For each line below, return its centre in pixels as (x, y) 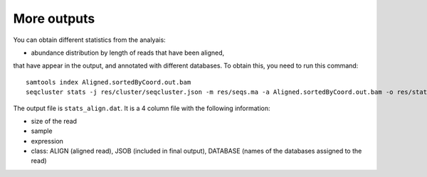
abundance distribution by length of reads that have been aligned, (128, 53)
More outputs (54, 18)
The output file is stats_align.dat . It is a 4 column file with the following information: (142, 108)
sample (42, 131)
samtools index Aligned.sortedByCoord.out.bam (109, 82)
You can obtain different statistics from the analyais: (90, 40)
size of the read (54, 121)
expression (47, 141)
